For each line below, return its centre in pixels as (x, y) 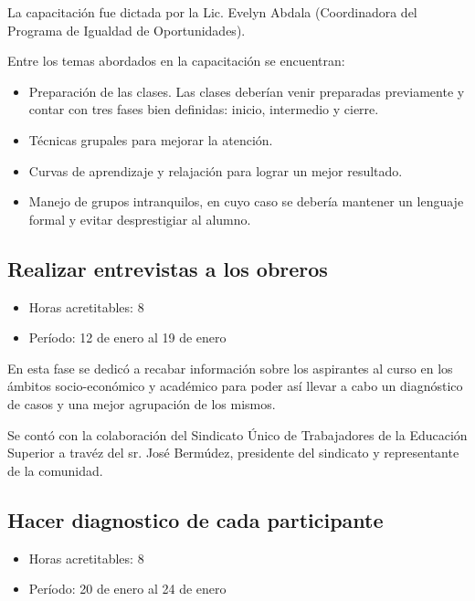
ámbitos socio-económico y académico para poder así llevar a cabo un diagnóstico (235, 386)
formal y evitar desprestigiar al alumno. (140, 219)
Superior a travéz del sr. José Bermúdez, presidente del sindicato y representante (233, 453)
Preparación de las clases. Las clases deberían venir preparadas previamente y (247, 91)
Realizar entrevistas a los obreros (168, 268)
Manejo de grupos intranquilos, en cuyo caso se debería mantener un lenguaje (246, 201)
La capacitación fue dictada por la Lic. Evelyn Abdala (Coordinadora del (212, 12)
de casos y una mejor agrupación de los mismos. (142, 403)
